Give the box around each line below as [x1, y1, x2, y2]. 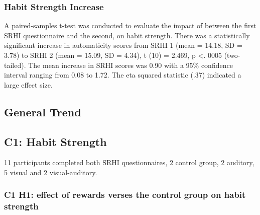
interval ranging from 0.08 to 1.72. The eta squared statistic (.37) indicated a [4, 69, 241, 80]
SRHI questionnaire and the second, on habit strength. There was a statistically [4, 30, 250, 40]
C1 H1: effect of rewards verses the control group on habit [4, 188, 246, 201]
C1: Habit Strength [4, 133, 107, 149]
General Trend [4, 104, 81, 119]
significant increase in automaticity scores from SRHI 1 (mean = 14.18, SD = [4, 40, 242, 50]
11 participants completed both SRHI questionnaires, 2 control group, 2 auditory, [4, 157, 254, 168]
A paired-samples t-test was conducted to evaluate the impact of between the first [4, 20, 256, 31]
